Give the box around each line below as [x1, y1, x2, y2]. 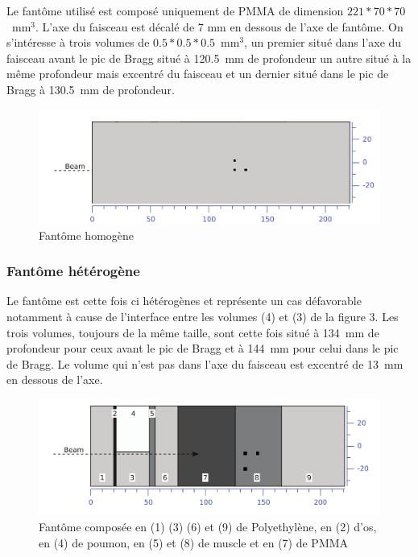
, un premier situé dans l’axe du [244, 34, 402, 51]
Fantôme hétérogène [6, 261, 140, 281]
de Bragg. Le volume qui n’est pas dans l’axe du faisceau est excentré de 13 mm [6, 355, 404, 372]
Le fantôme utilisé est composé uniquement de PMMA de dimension [6, 2, 344, 19]
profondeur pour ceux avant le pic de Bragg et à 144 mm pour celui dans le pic [6, 340, 399, 357]
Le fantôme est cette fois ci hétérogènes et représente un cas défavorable [6, 292, 362, 309]
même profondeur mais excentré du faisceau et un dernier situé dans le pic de [6, 65, 389, 82]
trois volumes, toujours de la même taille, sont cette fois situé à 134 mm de [6, 324, 379, 340]
